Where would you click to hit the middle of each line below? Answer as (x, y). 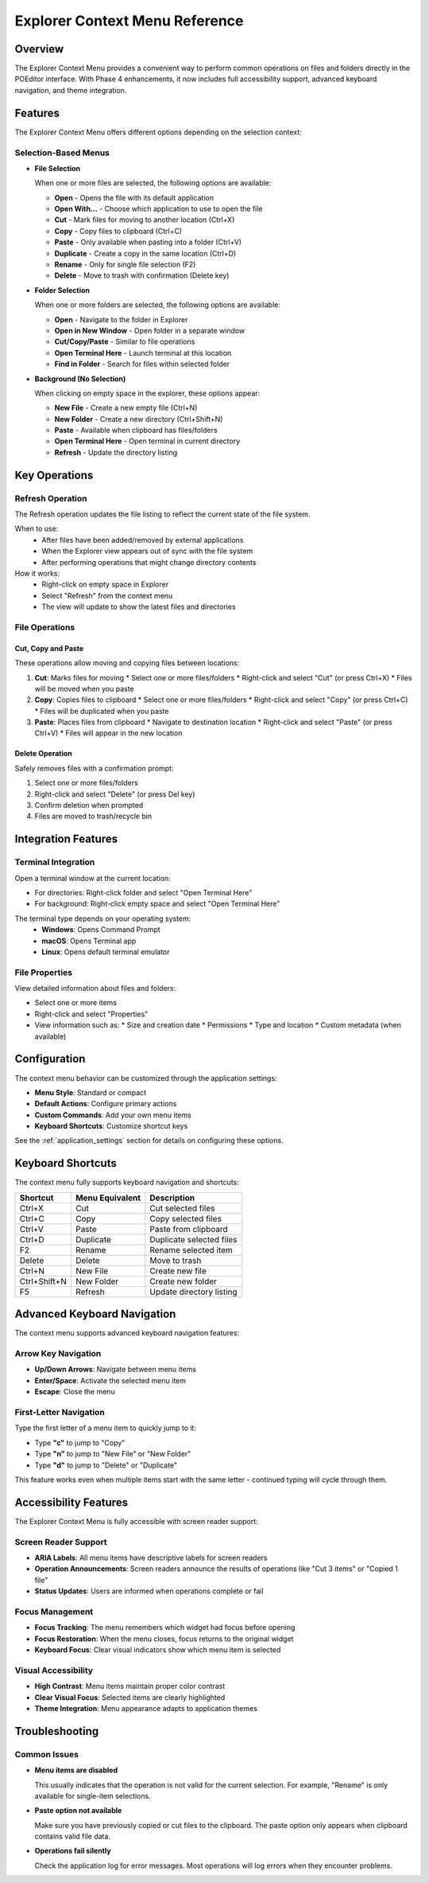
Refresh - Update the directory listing (116, 452)
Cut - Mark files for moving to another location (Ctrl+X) (145, 220)
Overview (39, 49)
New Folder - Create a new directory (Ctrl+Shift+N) (139, 419)
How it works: (37, 573)
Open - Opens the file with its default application (134, 197)
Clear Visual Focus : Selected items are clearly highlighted (130, 1697)
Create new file (178, 1271)
